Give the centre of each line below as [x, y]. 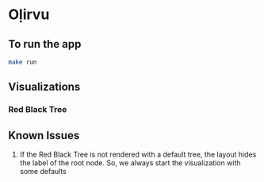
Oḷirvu [29, 15]
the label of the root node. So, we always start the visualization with [130, 163]
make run [23, 62]
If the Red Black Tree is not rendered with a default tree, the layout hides [138, 154]
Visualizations [44, 87]
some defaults [43, 171]
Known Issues [44, 136]
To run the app [45, 44]
